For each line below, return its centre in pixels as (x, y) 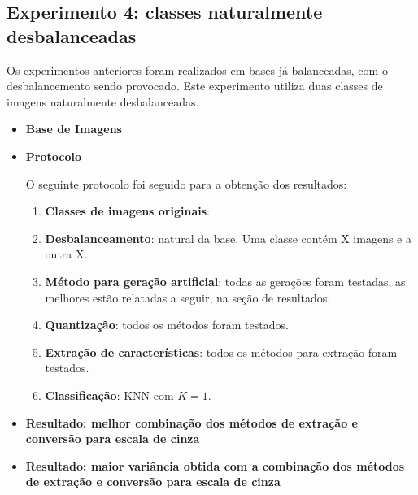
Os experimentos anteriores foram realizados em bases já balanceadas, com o (197, 69)
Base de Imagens (74, 129)
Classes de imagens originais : (127, 211)
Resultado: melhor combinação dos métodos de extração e (192, 422)
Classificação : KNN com (109, 395)
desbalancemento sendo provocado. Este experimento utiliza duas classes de (195, 86)
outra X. (66, 254)
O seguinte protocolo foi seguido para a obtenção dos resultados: (186, 183)
